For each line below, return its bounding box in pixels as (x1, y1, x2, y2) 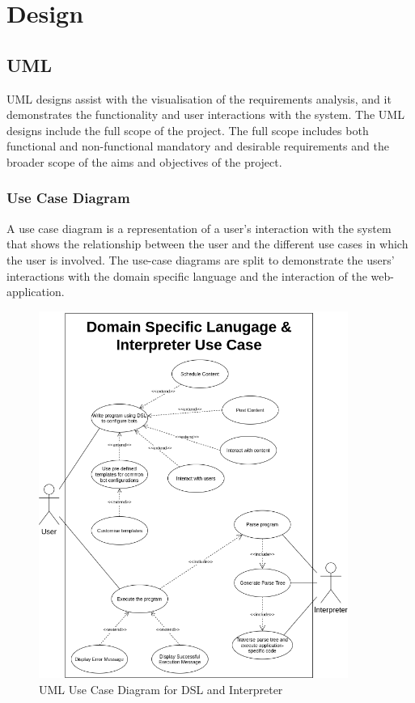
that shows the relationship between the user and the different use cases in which (6, 235, 409, 252)
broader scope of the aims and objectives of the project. (6, 153, 282, 170)
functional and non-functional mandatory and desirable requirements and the (6, 138, 389, 155)
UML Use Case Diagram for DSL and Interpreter (39, 680, 283, 697)
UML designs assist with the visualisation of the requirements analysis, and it (6, 90, 392, 107)
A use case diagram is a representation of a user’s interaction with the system (6, 219, 392, 236)
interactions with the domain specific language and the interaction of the (6, 267, 367, 284)
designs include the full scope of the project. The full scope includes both (6, 121, 369, 138)
